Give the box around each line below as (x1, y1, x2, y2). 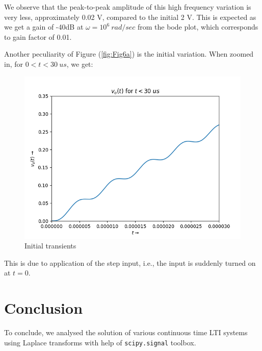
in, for (4, 58, 23, 69)
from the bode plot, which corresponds (138, 21, 258, 32)
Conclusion (4, 297, 83, 318)
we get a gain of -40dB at (4, 21, 84, 32)
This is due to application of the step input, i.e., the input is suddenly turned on (4, 257, 256, 268)
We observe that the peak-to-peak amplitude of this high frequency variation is (4, 2, 251, 12)
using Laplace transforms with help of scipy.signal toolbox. (4, 337, 196, 347)
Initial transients (24, 240, 76, 251)
